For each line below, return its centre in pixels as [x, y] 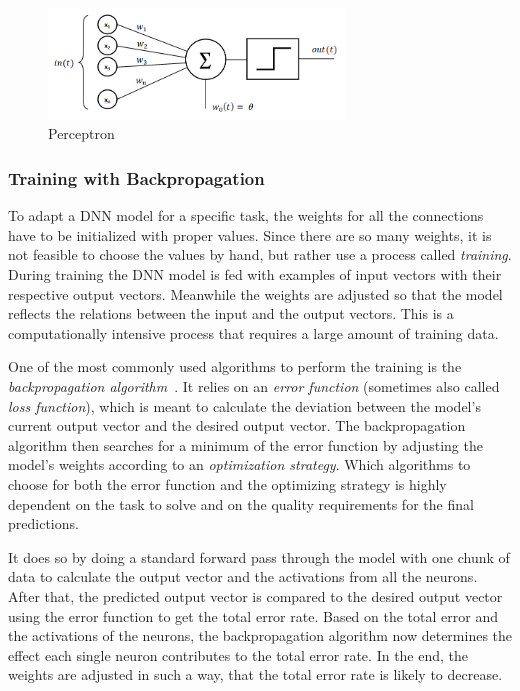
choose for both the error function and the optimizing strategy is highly [227, 484]
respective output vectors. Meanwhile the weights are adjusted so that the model [255, 293]
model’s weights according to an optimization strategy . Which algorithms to [239, 464]
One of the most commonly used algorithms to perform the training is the [235, 366]
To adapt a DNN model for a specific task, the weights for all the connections [246, 215]
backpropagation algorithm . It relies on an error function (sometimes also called [254, 386]
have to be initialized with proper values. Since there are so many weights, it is [250, 234]
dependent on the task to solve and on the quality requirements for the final [241, 503]
